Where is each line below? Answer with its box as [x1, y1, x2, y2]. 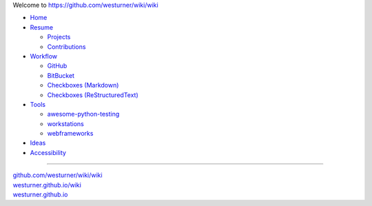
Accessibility [30, 148, 67, 156]
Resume [30, 23, 54, 31]
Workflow [30, 52, 58, 60]
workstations [47, 119, 84, 127]
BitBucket [47, 71, 75, 79]
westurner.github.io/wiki [12, 181, 82, 189]
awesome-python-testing [47, 110, 120, 119]
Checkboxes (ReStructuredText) [47, 90, 139, 99]
